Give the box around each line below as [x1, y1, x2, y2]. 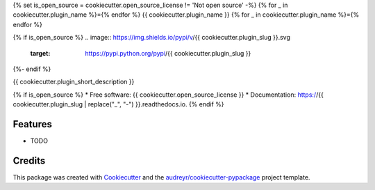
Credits [12, 155, 46, 166]
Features [12, 118, 52, 130]
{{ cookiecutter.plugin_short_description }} [12, 77, 135, 86]
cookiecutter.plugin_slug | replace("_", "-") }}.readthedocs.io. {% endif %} [12, 100, 225, 109]
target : [30, 49, 51, 57]
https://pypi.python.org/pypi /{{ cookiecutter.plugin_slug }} [85, 49, 251, 57]
